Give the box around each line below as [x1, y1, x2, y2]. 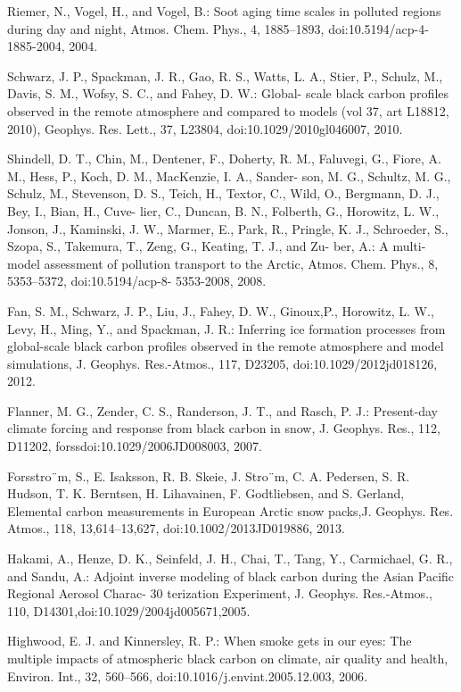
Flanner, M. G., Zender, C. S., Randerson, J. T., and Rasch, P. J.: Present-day [7, 401, 438, 420]
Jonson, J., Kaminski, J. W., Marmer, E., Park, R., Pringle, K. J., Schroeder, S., [7, 219, 449, 238]
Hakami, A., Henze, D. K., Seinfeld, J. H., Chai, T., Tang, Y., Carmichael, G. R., [7, 549, 453, 568]
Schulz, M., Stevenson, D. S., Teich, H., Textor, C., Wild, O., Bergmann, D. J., [7, 184, 440, 203]
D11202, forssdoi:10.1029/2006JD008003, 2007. [7, 437, 262, 455]
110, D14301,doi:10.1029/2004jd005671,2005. [7, 601, 251, 620]
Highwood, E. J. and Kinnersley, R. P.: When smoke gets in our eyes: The [7, 631, 412, 650]
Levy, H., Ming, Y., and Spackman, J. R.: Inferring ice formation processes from [7, 319, 446, 338]
